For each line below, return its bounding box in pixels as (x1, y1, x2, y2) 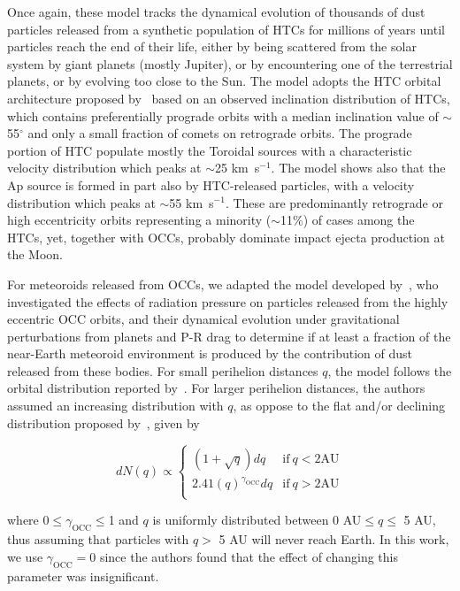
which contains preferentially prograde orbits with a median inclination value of (7, 106, 439, 125)
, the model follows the (327, 361, 452, 380)
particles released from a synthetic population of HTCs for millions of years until (7, 19, 445, 38)
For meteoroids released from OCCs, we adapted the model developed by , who (7, 274, 439, 293)
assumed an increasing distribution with (7, 396, 224, 415)
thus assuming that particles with (7, 530, 189, 549)
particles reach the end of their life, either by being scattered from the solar (7, 37, 417, 56)
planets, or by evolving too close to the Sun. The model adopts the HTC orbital (7, 72, 441, 90)
